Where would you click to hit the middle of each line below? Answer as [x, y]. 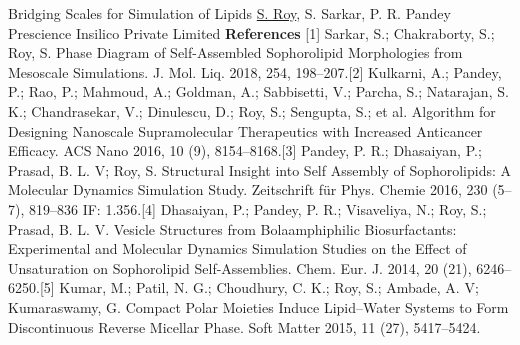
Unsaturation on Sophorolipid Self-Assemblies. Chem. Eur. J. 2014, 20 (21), [240, 267]
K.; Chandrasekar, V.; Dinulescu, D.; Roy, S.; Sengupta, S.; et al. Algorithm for [252, 110]
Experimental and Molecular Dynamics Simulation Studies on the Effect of [237, 248]
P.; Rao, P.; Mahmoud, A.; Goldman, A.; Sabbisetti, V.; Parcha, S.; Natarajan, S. [258, 91]
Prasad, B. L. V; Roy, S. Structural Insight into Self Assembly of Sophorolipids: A [260, 169]
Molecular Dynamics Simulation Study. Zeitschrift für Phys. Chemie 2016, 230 [248, 189]
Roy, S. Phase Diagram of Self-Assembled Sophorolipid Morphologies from [235, 52]
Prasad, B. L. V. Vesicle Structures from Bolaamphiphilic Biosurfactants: [232, 228]
